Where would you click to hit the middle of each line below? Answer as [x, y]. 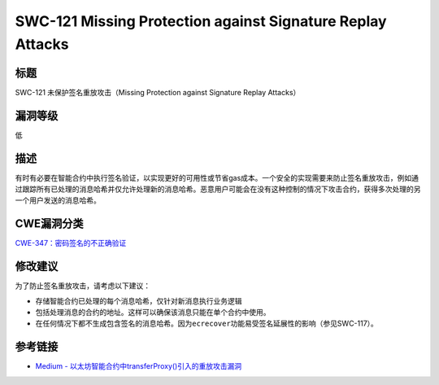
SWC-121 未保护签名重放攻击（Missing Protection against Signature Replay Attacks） [158, 92]
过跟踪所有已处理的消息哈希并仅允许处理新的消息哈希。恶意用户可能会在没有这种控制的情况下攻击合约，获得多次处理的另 [218, 189]
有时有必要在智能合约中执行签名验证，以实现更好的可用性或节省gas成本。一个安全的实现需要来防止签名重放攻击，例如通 [217, 177]
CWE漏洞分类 [50, 224]
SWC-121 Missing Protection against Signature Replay [201, 21]
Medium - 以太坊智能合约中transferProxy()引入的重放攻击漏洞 [139, 366]
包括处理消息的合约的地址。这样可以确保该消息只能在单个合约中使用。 [153, 313]
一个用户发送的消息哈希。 [58, 200]
